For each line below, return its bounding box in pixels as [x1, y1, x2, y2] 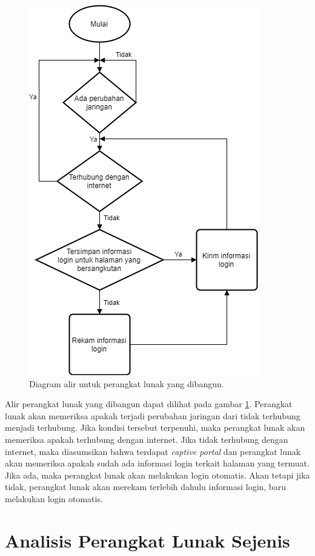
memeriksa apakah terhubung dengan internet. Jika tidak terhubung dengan [5, 433, 288, 445]
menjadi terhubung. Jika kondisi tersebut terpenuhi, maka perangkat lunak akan [5, 421, 305, 434]
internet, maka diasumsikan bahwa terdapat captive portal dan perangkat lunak [5, 445, 301, 457]
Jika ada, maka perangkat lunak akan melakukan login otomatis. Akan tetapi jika [5, 468, 310, 481]
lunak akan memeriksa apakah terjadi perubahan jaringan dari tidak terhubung [5, 409, 300, 422]
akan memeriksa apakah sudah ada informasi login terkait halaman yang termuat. [5, 457, 310, 469]
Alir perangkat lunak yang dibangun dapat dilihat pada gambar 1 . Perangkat [5, 397, 293, 410]
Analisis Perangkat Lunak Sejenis [5, 528, 290, 552]
